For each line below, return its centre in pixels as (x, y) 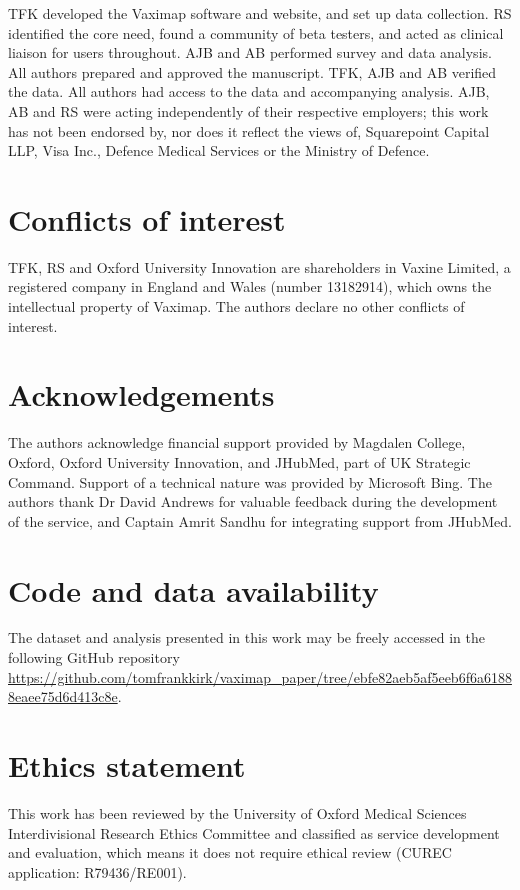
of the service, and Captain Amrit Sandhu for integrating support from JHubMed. (260, 520)
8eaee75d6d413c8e (63, 696)
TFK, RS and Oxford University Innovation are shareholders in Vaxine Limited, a (259, 266)
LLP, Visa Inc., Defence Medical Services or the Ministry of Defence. (219, 150)
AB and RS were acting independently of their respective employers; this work (248, 110)
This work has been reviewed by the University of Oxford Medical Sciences (237, 812)
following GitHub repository (94, 657)
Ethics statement (127, 765)
